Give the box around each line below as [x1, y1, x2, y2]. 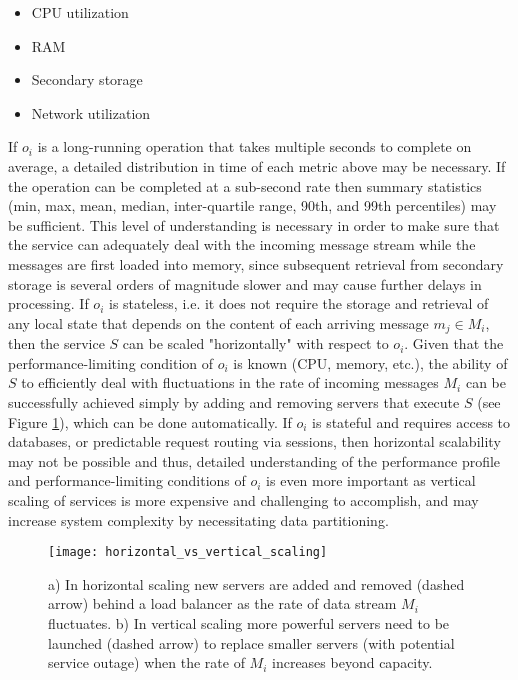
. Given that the [404, 333, 504, 354]
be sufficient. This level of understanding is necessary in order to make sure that [8, 214, 500, 235]
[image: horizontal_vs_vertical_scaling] [48, 545, 328, 560]
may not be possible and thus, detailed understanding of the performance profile [8, 450, 501, 471]
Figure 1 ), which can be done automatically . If [8, 411, 292, 432]
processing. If [8, 293, 89, 314]
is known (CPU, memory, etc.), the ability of [233, 352, 508, 373]
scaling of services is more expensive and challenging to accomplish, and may [8, 489, 479, 510]
